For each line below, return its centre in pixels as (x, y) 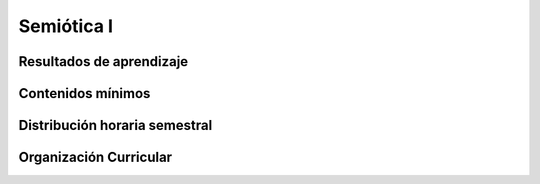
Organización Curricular (95, 157)
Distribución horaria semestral (115, 125)
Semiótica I (66, 26)
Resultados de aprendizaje (103, 61)
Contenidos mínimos (84, 93)
